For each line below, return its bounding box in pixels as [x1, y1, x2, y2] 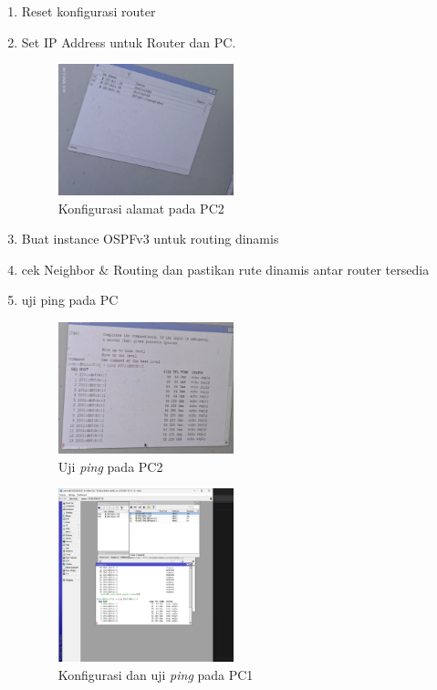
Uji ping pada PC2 [57, 456, 163, 476]
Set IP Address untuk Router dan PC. [21, 32, 236, 51]
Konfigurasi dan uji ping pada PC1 [57, 665, 254, 685]
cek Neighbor [21, 259, 95, 278]
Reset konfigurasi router [21, 2, 156, 20]
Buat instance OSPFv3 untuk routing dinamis [21, 229, 279, 248]
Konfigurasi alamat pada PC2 [57, 198, 224, 217]
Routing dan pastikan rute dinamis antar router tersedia [113, 259, 430, 278]
